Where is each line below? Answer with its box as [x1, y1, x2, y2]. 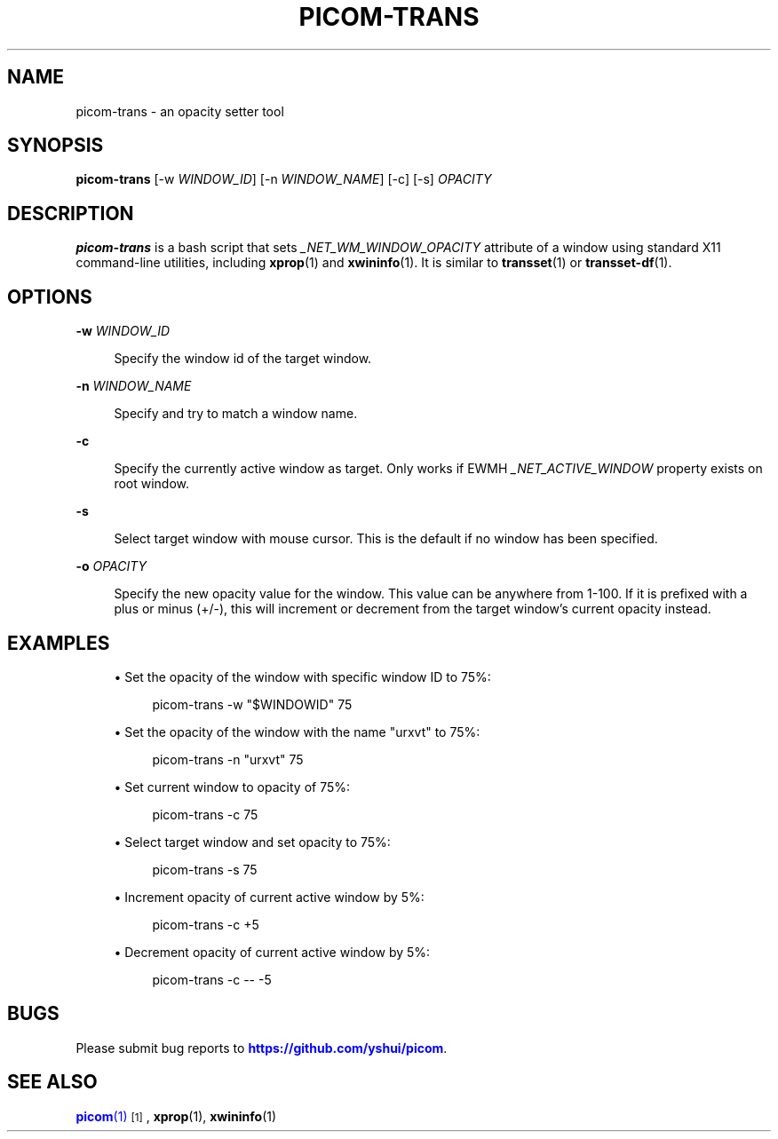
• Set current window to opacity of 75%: [114, 779, 351, 795]
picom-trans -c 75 [152, 806, 258, 822]
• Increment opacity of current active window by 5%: [114, 889, 425, 905]
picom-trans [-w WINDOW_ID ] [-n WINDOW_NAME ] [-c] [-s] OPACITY [75, 171, 492, 187]
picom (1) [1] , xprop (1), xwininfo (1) [75, 1108, 277, 1124]
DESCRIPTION [7, 202, 134, 225]
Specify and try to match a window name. [114, 406, 358, 422]
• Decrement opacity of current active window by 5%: [114, 944, 431, 960]
